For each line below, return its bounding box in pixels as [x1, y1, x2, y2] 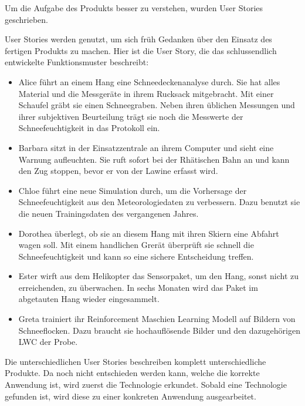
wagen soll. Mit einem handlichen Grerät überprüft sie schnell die [18, 239, 254, 251]
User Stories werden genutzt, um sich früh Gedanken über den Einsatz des [5, 33, 272, 45]
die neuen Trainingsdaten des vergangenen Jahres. [18, 207, 199, 219]
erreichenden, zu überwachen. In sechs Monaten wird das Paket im [18, 281, 258, 293]
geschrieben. [5, 13, 49, 25]
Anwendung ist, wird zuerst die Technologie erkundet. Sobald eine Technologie [5, 378, 287, 391]
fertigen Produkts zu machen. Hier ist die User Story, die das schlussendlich [5, 44, 277, 56]
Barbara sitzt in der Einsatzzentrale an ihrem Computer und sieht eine [18, 141, 274, 153]
